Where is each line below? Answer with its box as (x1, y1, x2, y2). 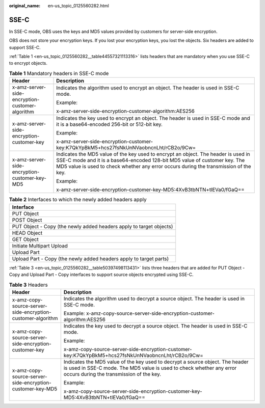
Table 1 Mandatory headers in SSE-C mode (9, 70, 109, 77)
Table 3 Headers (9, 281, 48, 288)
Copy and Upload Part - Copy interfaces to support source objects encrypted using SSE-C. (9, 272, 194, 277)
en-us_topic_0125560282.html (48, 3, 109, 8)
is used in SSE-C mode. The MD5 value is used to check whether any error (63, 364, 237, 371)
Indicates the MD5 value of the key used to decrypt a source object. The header (63, 358, 249, 365)
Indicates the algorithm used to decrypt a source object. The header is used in (63, 295, 245, 302)
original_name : (9, 3, 41, 8)
